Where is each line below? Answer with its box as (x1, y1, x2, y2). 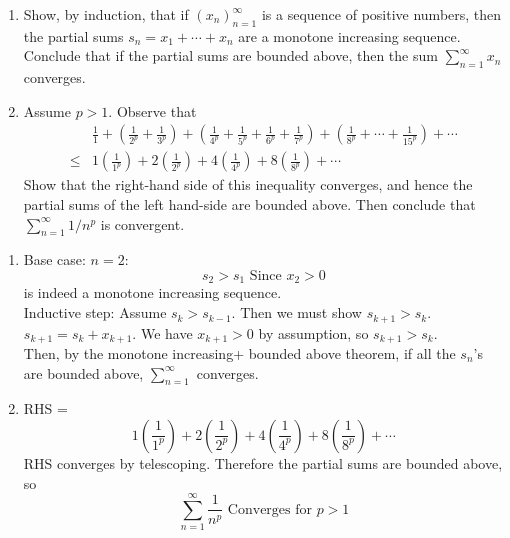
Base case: (23, 249, 86, 270)
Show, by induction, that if (23, 4, 189, 24)
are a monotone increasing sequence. (238, 25, 461, 46)
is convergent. (100, 213, 185, 234)
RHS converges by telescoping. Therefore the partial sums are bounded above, (23, 452, 503, 473)
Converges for (227, 502, 312, 517)
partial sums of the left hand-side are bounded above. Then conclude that (23, 194, 476, 215)
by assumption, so (258, 322, 369, 343)
